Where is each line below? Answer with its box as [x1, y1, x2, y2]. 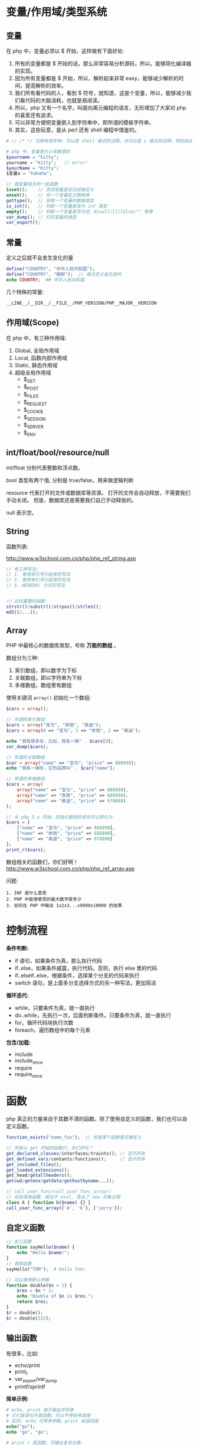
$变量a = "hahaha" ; [6, 170, 52, 177]
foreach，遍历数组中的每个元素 [14, 1026, 91, 1033]
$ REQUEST [23, 399, 47, 407]
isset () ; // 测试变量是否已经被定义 [6, 187, 94, 193]
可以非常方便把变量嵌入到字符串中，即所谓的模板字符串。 [14, 119, 154, 126]
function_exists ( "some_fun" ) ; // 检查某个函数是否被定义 [6, 1134, 142, 1141]
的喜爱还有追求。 [14, 111, 57, 119]
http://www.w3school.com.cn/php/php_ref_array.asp [6, 865, 135, 872]
